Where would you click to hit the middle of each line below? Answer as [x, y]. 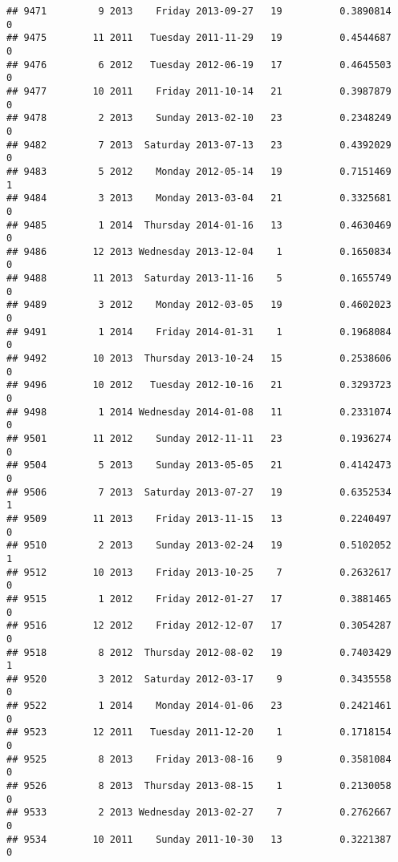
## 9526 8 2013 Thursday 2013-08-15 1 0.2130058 [199, 786]
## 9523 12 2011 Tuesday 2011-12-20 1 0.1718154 [199, 732]
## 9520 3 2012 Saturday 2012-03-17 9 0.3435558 [199, 679]
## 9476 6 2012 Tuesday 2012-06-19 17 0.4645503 [199, 65]
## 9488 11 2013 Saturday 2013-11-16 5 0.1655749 [199, 279]
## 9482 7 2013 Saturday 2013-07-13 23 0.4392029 [199, 145]
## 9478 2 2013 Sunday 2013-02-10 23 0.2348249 [199, 118]
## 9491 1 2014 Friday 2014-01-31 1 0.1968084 [199, 332]
